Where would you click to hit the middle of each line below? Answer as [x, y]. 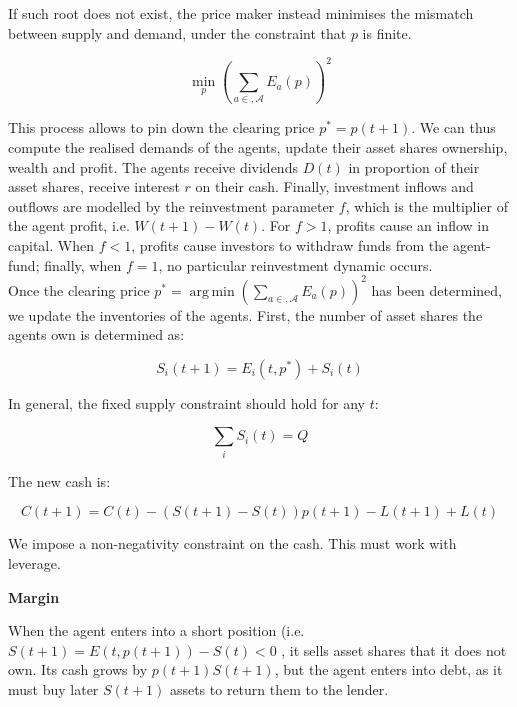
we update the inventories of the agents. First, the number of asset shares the [245, 314]
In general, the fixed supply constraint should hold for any [187, 402]
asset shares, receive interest [94, 186]
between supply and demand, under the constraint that [177, 32]
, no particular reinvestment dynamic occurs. [295, 264]
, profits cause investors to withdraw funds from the [290, 244]
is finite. [387, 32]
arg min [212, 291]
